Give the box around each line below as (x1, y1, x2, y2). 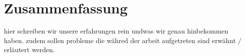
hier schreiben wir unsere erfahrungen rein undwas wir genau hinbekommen (4, 26, 229, 36)
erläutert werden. (4, 45, 55, 55)
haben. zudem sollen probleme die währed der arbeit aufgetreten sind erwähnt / (4, 35, 242, 45)
